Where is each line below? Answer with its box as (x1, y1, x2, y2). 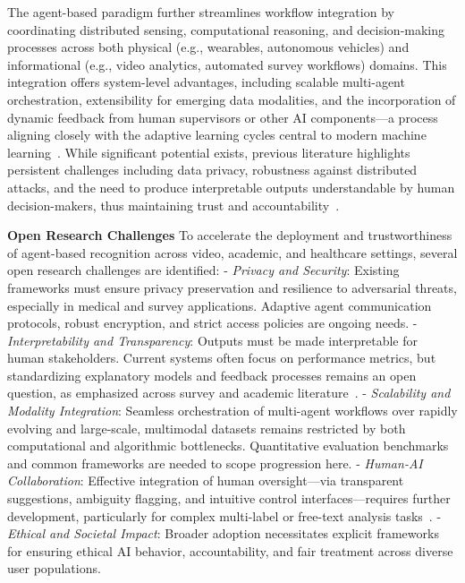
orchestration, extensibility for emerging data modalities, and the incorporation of (7, 90, 456, 108)
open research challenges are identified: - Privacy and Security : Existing (7, 261, 400, 279)
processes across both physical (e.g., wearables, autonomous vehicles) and (7, 38, 410, 56)
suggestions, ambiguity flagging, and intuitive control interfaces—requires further (7, 489, 451, 508)
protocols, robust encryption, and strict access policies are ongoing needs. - (7, 313, 418, 332)
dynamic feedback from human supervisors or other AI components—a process (7, 107, 438, 126)
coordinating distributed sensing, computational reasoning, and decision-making (7, 20, 445, 39)
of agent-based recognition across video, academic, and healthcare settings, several (7, 243, 458, 261)
